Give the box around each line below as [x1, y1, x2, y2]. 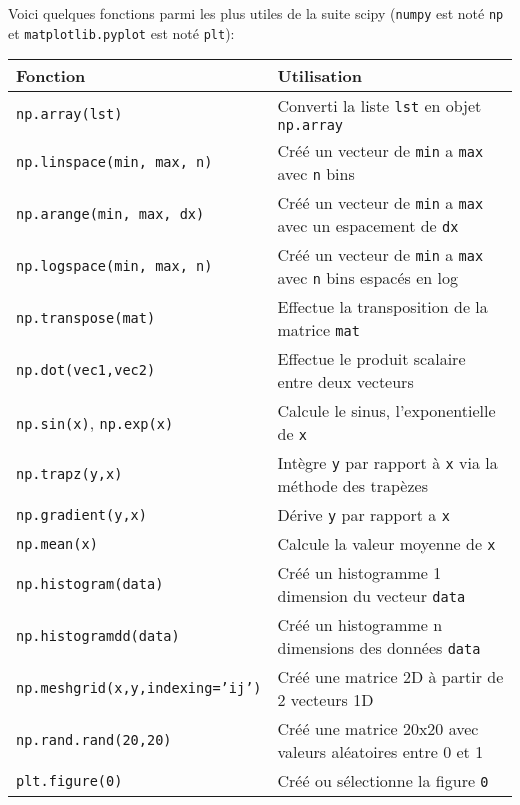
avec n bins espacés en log [277, 266, 458, 290]
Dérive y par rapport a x [277, 503, 450, 527]
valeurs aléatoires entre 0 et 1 [277, 740, 484, 764]
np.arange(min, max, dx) [16, 206, 205, 223]
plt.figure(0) [16, 772, 123, 789]
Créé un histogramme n [277, 613, 443, 637]
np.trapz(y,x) [16, 466, 123, 483]
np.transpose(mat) [16, 310, 156, 327]
